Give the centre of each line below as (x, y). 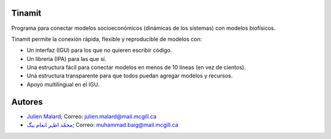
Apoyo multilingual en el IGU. (63, 84)
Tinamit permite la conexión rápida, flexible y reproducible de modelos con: (107, 39)
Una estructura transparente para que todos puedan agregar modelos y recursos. (130, 76)
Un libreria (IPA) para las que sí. (67, 59)
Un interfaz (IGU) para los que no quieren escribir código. (99, 50)
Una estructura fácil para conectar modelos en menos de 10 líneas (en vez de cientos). (136, 68)
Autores (27, 102)
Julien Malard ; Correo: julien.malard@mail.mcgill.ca (92, 116)
